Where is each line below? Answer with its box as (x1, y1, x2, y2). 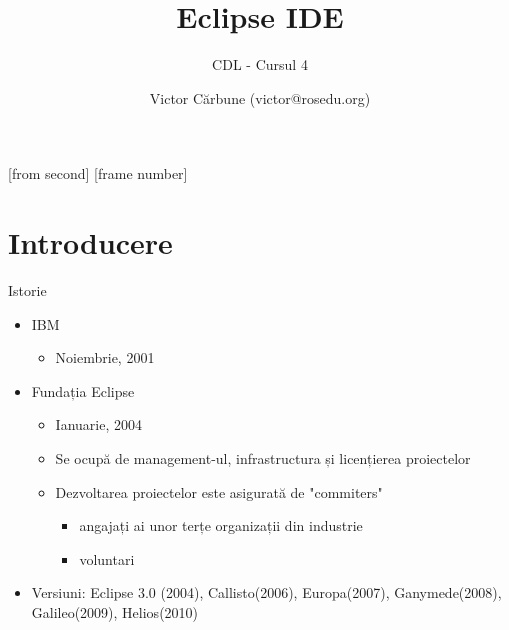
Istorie (8, 280, 47, 301)
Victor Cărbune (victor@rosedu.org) (149, 87, 371, 108)
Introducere (8, 222, 173, 263)
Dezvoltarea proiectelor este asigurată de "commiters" (55, 481, 383, 502)
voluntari (79, 548, 135, 569)
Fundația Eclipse (31, 380, 135, 401)
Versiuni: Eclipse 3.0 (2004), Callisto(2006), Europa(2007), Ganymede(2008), (31, 582, 502, 603)
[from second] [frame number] (8, 163, 188, 184)
